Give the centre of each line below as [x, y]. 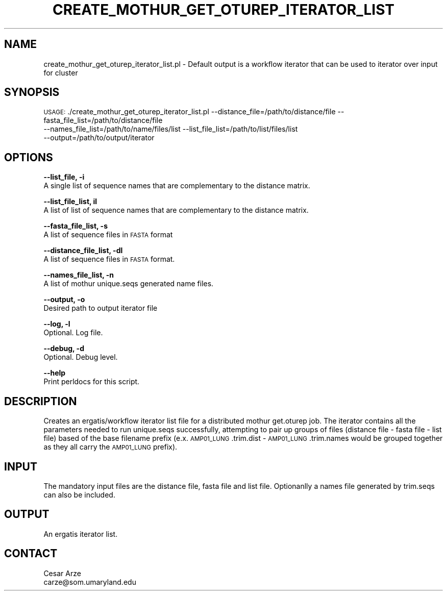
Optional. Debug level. [81, 357]
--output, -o [64, 300]
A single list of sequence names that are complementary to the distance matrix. [177, 186]
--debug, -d [64, 349]
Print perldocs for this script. [92, 382]
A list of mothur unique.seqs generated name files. [129, 284]
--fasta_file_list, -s [76, 226]
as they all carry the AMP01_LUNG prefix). [110, 447]
